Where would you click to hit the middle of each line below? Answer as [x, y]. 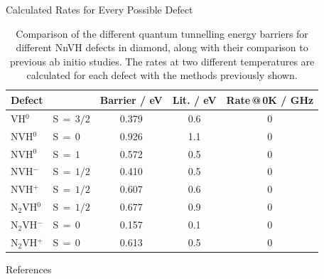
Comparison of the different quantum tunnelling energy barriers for [162, 33]
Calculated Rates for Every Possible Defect [99, 9]
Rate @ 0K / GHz [270, 99]
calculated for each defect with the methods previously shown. [162, 75]
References [29, 269]
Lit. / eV [194, 99]
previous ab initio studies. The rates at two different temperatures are [162, 61]
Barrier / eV [131, 99]
